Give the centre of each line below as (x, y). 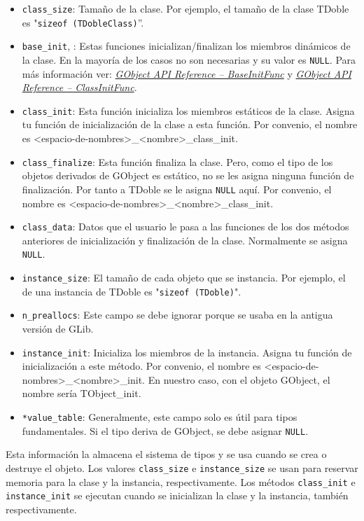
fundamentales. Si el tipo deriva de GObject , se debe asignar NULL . (165, 430)
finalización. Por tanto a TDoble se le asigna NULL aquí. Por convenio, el (177, 189)
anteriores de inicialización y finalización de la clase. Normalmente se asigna (185, 240)
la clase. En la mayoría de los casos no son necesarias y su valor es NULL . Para (189, 59)
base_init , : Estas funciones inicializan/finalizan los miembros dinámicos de (186, 46)
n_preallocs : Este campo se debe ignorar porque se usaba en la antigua (177, 315)
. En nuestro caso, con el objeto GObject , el (236, 379)
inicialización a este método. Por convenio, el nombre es (141, 366)
